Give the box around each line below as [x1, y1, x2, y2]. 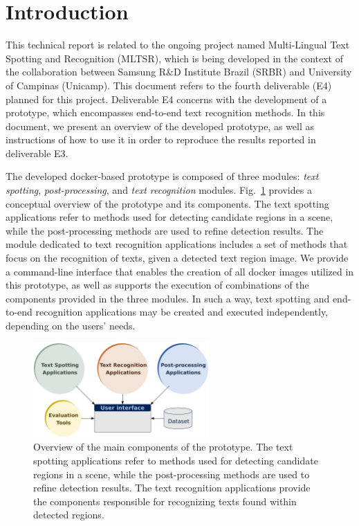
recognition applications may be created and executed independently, [35, 305, 329, 319]
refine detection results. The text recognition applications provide [33, 480, 311, 495]
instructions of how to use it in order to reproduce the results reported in [6, 132, 316, 147]
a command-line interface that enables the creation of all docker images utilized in [6, 264, 354, 278]
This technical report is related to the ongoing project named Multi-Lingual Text [6, 37, 350, 52]
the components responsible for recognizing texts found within [33, 493, 297, 508]
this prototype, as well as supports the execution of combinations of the [6, 278, 309, 292]
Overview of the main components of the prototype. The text [33, 439, 293, 454]
